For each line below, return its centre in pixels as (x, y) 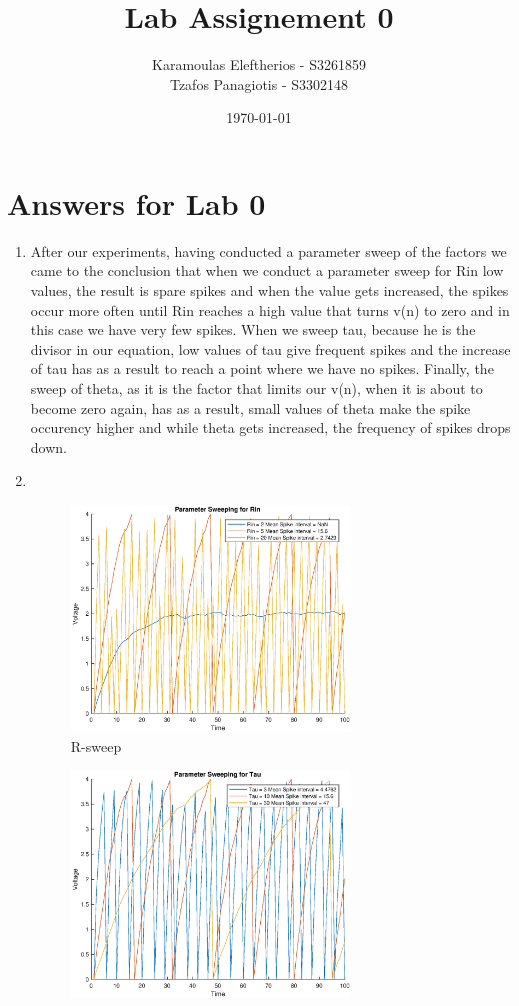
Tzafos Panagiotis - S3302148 (259, 83)
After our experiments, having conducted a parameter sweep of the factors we (268, 250)
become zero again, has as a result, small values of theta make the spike (250, 407)
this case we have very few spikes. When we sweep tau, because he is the (253, 329)
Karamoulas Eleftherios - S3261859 (259, 64)
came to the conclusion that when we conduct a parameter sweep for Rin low (267, 270)
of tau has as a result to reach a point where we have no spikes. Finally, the (262, 368)
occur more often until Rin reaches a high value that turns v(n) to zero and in (270, 309)
